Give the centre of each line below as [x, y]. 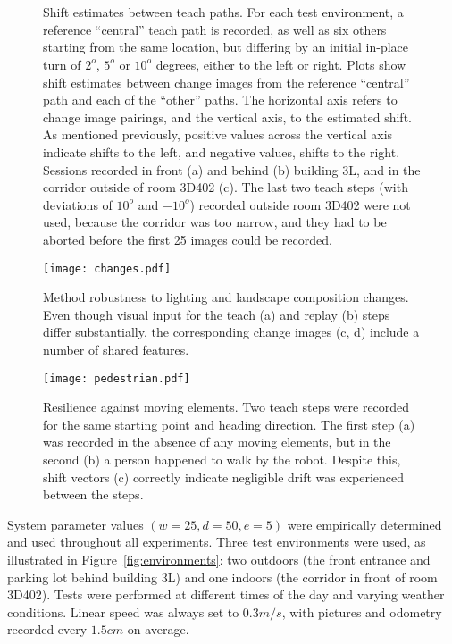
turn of [62, 64]
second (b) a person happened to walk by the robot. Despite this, [222, 459]
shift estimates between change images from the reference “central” [226, 82]
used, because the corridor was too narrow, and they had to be [215, 222]
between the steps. [93, 494]
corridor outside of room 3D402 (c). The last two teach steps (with [226, 187]
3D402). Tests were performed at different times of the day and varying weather [226, 594]
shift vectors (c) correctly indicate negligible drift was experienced [224, 477]
